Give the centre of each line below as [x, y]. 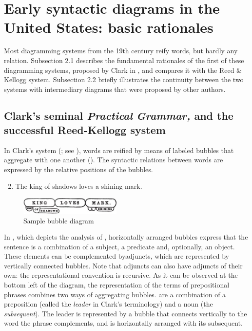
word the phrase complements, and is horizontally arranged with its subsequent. [123, 323]
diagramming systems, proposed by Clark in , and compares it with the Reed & [123, 70]
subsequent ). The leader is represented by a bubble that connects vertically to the [126, 313]
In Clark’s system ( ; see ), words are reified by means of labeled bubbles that [119, 150]
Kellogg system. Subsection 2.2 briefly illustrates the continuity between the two [124, 79]
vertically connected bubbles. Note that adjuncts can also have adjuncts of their [123, 265]
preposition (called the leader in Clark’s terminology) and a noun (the [108, 304]
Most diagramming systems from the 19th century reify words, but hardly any [121, 51]
